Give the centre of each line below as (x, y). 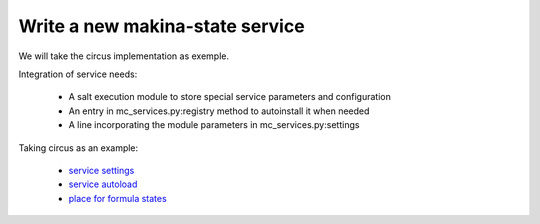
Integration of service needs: (78, 74)
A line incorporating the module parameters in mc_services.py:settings (214, 125)
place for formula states (117, 198)
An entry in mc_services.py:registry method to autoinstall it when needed (219, 111)
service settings (101, 170)
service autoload (103, 184)
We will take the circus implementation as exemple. (124, 56)
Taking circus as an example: (78, 147)
